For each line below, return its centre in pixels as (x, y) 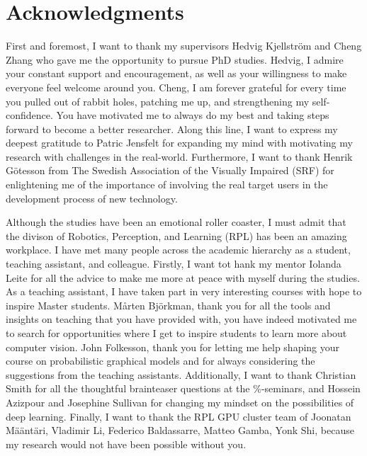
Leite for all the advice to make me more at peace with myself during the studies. (183, 277)
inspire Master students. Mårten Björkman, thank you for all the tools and (168, 305)
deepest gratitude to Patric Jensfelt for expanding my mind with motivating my (179, 143)
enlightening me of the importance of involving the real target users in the (167, 184)
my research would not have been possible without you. (126, 444)
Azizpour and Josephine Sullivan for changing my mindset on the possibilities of (180, 402)
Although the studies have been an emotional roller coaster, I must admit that (176, 222)
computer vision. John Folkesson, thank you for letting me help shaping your (173, 347)
